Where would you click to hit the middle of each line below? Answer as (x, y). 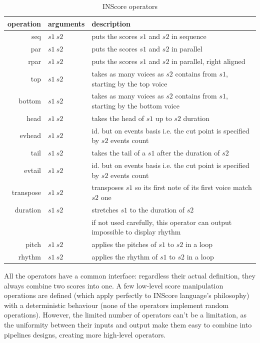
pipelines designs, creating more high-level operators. (85, 334)
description (111, 23)
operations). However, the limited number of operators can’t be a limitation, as (125, 315)
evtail (33, 170)
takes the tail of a (119, 153)
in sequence (189, 36)
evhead (30, 135)
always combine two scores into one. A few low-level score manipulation (114, 285)
